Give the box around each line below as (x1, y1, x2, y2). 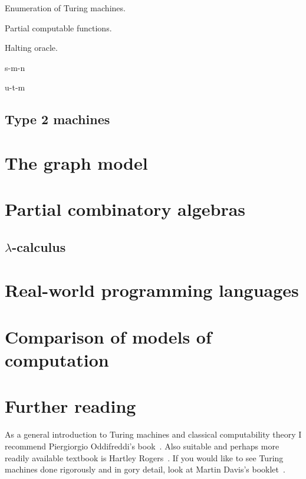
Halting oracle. (5, 41, 58, 54)
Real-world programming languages (5, 278, 299, 302)
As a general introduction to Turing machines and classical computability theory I (5, 428, 302, 441)
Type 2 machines (5, 110, 110, 128)
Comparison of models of (5, 324, 212, 348)
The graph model (5, 150, 148, 174)
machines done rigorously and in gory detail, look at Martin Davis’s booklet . (5, 463, 285, 475)
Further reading (5, 394, 136, 418)
